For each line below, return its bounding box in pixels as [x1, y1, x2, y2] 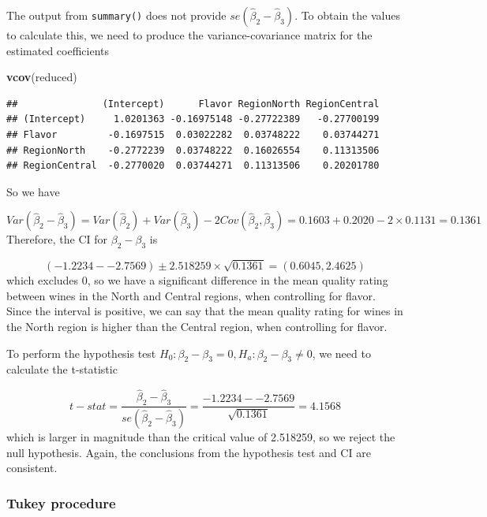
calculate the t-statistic [6, 361, 118, 378]
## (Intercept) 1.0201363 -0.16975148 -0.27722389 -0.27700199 [6, 113, 380, 125]
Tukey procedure [6, 493, 116, 512]
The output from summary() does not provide [6, 7, 227, 23]
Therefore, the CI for [6, 231, 108, 247]
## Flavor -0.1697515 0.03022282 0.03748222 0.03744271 [6, 128, 380, 140]
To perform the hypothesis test [6, 344, 156, 361]
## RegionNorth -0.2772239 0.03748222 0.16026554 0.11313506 [6, 144, 380, 156]
